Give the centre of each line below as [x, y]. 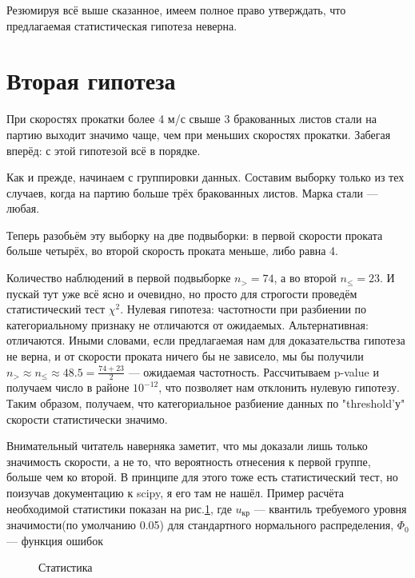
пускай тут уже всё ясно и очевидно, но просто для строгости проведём [182, 293]
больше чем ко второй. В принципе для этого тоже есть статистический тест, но [202, 477]
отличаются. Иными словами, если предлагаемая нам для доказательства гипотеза [206, 340]
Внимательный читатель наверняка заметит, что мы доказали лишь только [187, 446]
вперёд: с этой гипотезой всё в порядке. [104, 150]
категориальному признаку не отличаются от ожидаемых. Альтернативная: [188, 324]
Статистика [66, 567]
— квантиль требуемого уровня [330, 508]
